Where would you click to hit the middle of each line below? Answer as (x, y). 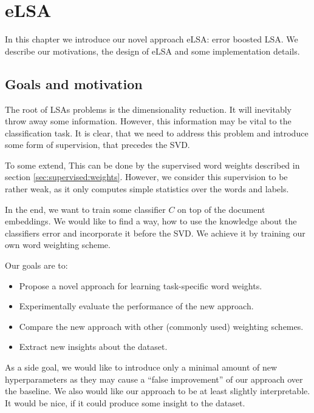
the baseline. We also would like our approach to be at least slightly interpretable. (158, 391)
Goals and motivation (74, 83)
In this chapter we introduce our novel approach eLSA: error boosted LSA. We (152, 39)
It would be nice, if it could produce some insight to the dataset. (125, 402)
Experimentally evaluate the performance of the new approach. (136, 306)
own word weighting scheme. (58, 245)
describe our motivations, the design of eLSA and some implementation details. (152, 51)
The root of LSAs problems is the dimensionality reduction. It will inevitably (148, 109)
